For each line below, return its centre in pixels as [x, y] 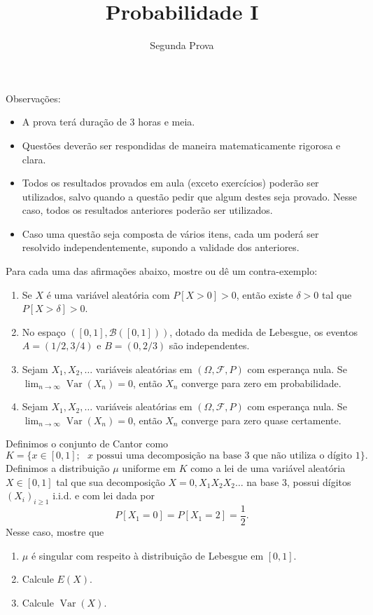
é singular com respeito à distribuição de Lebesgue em [147, 555]
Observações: [33, 98]
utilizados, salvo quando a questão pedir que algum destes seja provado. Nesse [190, 196]
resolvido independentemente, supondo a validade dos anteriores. [161, 247]
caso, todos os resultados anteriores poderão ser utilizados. [147, 210]
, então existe [265, 294]
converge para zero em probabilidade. [261, 383]
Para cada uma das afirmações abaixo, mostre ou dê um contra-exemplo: [162, 271]
